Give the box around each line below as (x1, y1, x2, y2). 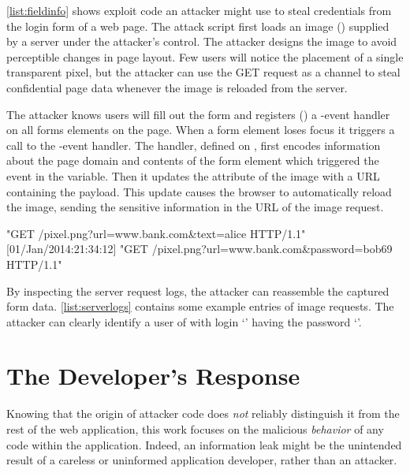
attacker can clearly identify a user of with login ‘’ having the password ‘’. (6, 313, 362, 330)
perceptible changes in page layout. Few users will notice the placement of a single (6, 48, 404, 65)
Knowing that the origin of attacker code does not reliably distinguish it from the (6, 405, 400, 422)
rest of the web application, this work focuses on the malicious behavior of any (6, 421, 384, 437)
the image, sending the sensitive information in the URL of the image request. (6, 199, 384, 215)
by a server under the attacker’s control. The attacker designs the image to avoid (6, 33, 397, 50)
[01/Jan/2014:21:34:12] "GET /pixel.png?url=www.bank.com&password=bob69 (6, 240, 393, 257)
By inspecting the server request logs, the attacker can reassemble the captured (6, 282, 389, 299)
